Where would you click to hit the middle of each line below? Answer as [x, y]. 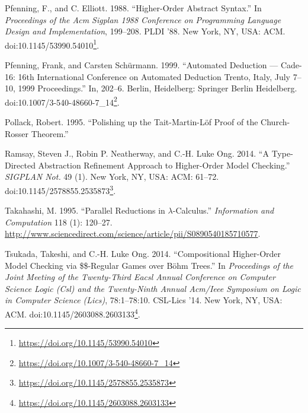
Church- [275, 122]
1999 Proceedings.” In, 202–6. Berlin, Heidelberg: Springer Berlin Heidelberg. [158, 88]
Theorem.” [50, 133]
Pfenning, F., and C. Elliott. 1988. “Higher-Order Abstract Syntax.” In [133, 8]
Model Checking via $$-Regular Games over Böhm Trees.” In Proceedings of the [149, 265]
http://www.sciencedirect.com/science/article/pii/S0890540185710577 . [133, 233]
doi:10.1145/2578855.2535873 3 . [60, 190]
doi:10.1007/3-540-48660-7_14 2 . [62, 101]
